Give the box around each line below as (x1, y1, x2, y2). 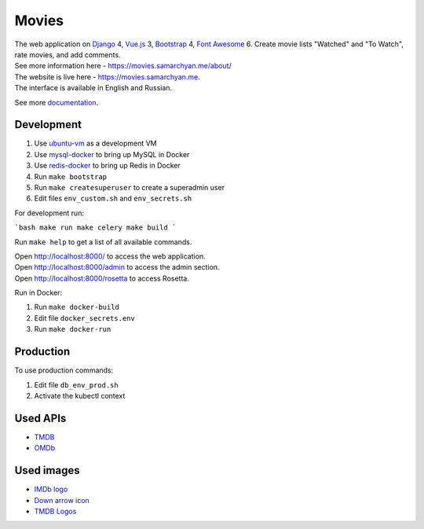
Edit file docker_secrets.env (34, 313, 135, 322)
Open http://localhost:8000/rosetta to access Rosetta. (14, 274, 190, 283)
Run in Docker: (14, 288, 63, 298)
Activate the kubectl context (34, 391, 126, 400)
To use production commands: (14, 366, 114, 375)
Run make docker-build (34, 303, 119, 312)
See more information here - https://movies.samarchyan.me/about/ (14, 61, 232, 71)
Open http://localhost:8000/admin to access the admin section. (14, 263, 220, 272)
